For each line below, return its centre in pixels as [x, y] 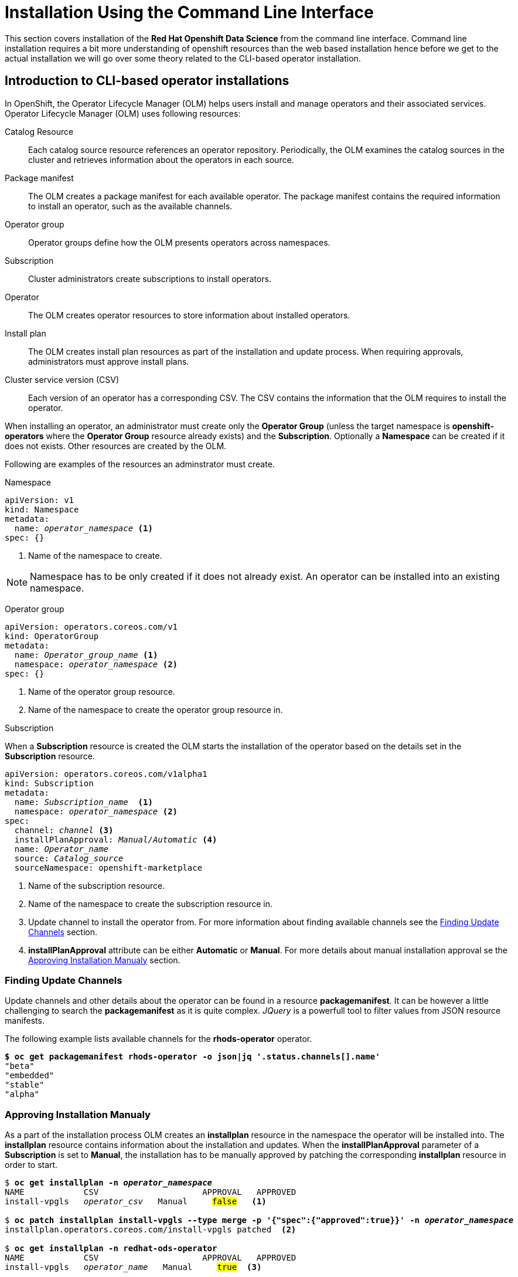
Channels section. [63, 932]
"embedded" [30, 1076]
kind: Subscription [49, 783]
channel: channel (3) [64, 830]
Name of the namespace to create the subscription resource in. [150, 904]
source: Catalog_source [69, 858]
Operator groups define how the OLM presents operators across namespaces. [179, 242]
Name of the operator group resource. [102, 691]
